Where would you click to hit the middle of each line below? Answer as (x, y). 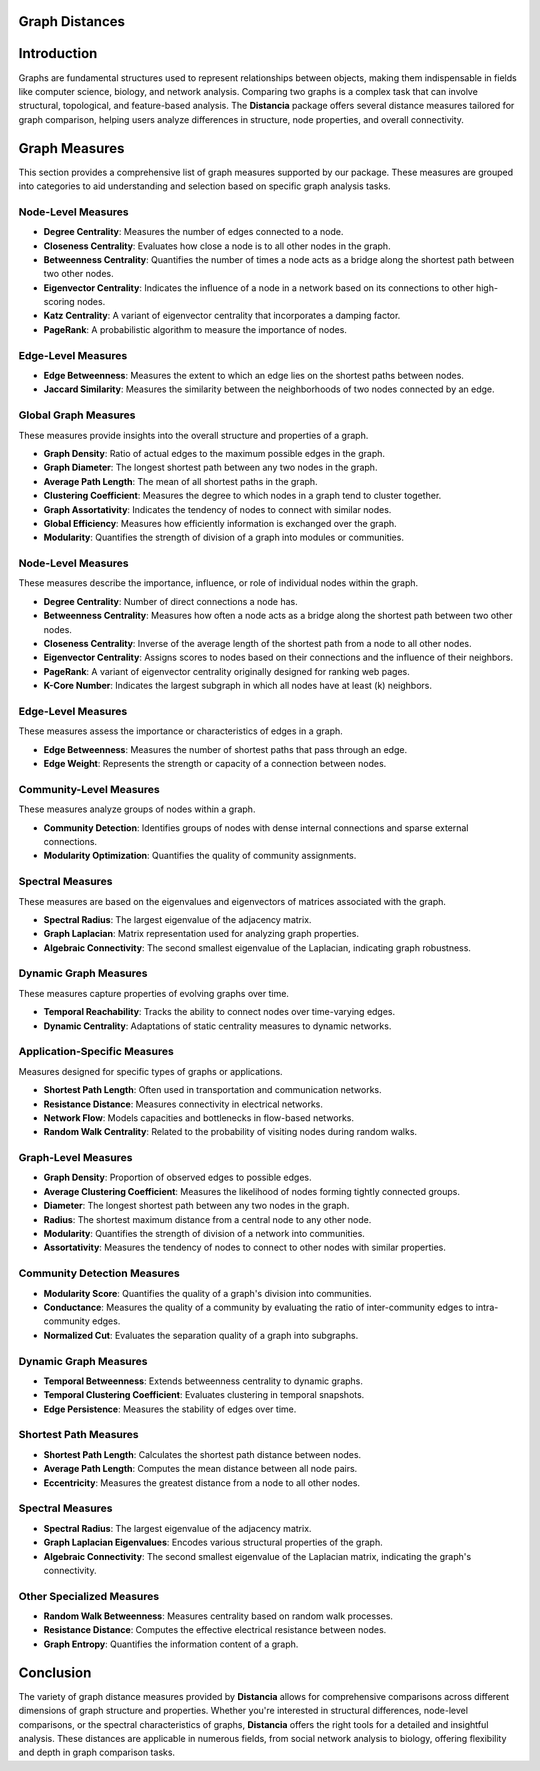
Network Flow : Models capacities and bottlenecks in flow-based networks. (199, 1117)
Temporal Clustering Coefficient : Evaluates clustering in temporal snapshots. (204, 1395)
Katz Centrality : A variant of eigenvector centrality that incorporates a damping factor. (222, 316)
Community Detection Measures (99, 1273)
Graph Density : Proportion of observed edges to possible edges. (177, 1177)
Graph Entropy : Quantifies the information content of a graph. (171, 1644)
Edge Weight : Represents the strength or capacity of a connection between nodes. (215, 764)
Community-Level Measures (89, 789)
